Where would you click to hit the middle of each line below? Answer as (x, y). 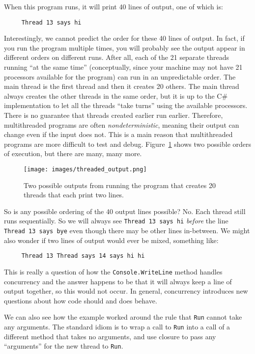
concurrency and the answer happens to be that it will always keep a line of (118, 281)
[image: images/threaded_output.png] (85, 169)
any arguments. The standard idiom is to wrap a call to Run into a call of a (117, 327)
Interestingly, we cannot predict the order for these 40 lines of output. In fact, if (124, 38)
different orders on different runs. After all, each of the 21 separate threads (116, 57)
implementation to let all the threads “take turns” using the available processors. (126, 105)
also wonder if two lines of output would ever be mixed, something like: (111, 240)
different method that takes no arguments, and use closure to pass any (110, 336)
